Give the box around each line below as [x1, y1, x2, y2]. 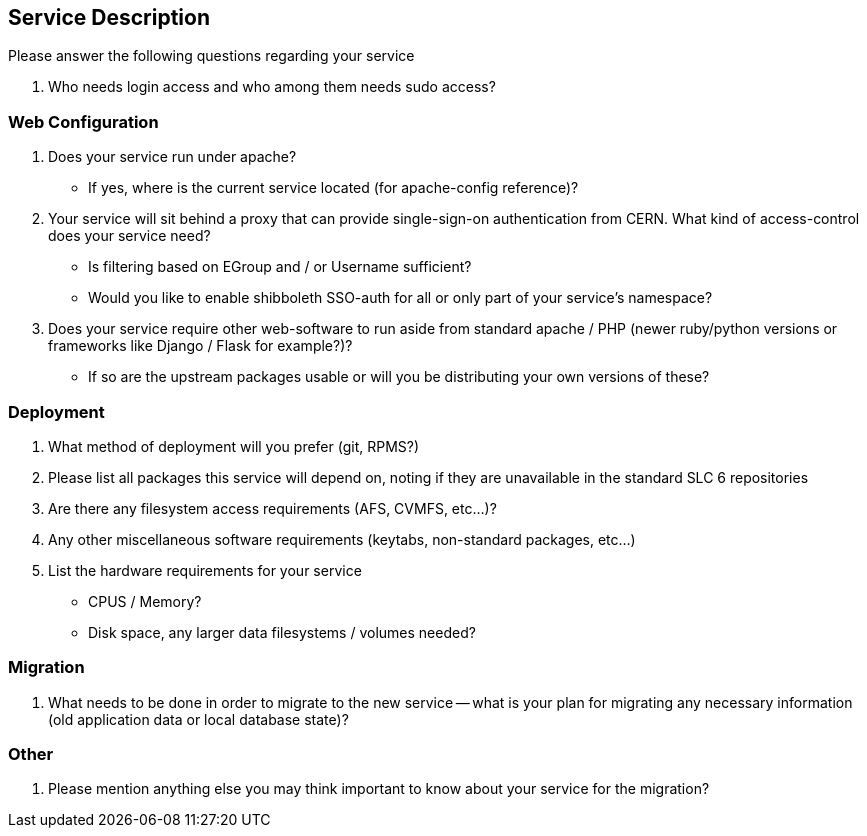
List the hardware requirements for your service [48, 561, 362, 579]
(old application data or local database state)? [48, 710, 349, 728]
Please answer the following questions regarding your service [8, 47, 415, 65]
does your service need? [48, 227, 211, 245]
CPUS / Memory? [88, 592, 202, 610]
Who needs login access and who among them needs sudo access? [48, 78, 496, 96]
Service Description [8, 5, 210, 30]
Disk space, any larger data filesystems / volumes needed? [88, 623, 476, 641]
